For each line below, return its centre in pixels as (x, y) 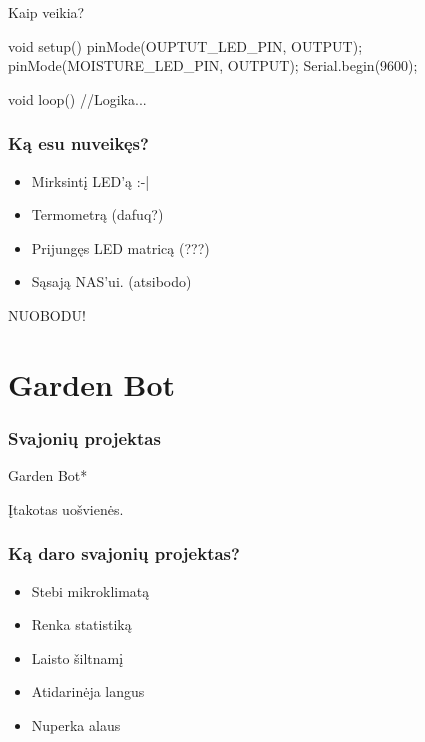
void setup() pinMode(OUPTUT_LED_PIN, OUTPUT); (185, 45)
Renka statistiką (81, 624)
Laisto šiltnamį (77, 657)
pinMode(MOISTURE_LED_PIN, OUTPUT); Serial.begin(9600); (213, 65)
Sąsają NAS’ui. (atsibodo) (111, 281)
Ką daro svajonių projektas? (124, 553)
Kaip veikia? (46, 12)
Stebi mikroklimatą (90, 590)
